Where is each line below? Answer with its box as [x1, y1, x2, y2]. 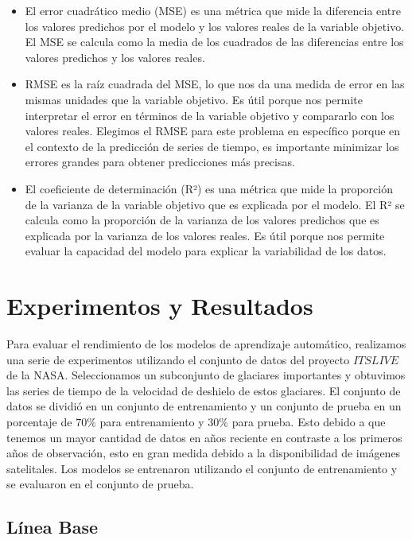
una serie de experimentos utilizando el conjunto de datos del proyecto [6, 351, 350, 367]
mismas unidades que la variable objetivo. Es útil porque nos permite [25, 91, 363, 107]
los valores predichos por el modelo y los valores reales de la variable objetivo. [25, 17, 405, 34]
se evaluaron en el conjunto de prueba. [6, 476, 194, 492]
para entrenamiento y [99, 414, 204, 429]
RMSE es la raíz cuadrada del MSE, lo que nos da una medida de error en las [25, 76, 405, 92]
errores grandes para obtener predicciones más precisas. [25, 153, 295, 170]
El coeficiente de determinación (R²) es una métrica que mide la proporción [25, 180, 393, 196]
